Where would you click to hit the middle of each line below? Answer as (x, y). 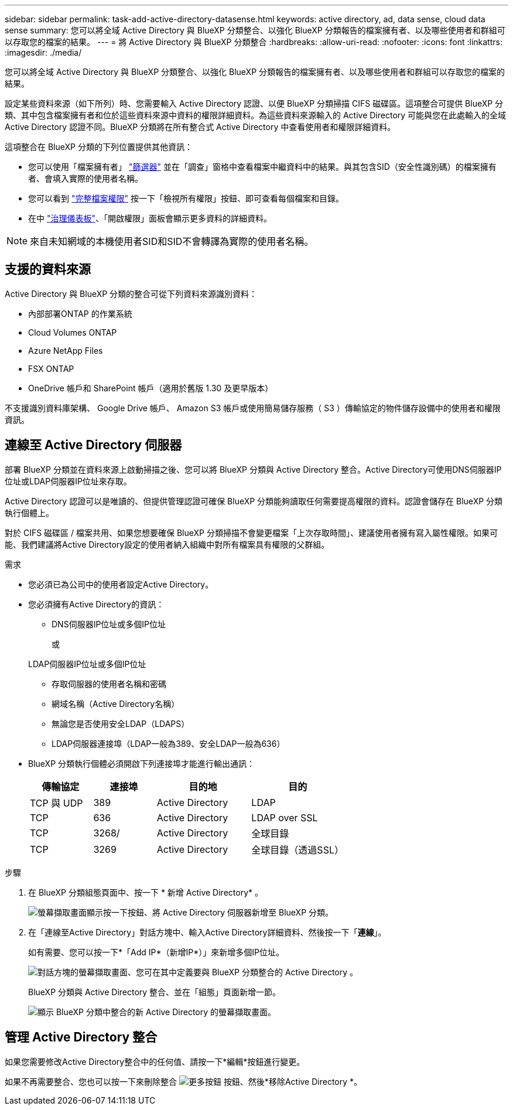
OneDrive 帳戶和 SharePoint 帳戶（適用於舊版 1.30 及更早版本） (151, 388)
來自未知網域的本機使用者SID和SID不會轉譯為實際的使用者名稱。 (172, 241)
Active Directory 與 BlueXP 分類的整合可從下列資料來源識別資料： (131, 293)
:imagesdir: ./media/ (43, 52)
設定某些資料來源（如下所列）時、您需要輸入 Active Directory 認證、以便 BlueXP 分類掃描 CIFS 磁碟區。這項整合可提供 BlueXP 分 (254, 103)
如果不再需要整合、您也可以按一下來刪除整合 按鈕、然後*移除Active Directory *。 (184, 1081)
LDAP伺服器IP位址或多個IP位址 (87, 664)
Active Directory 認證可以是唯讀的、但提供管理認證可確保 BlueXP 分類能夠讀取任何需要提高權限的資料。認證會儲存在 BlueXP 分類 (254, 501)
